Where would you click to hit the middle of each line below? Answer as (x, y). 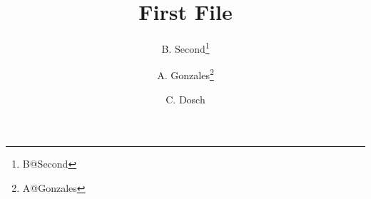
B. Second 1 (185, 47)
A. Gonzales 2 (185, 74)
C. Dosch (185, 99)
